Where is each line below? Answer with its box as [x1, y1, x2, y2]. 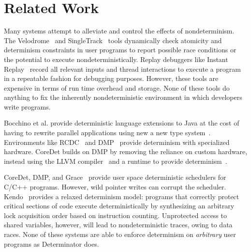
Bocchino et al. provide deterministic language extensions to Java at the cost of [4, 118, 239, 128]
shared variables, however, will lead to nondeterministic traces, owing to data [4, 220, 233, 230]
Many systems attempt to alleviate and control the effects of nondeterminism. [4, 26, 235, 36]
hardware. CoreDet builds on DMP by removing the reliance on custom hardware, [4, 146, 248, 157]
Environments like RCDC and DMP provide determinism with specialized [4, 137, 230, 147]
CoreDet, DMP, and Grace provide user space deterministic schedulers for [4, 172, 226, 182]
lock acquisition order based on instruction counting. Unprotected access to [4, 210, 227, 220]
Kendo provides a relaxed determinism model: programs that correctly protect [4, 191, 239, 201]
